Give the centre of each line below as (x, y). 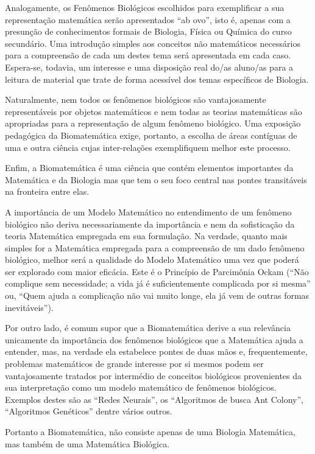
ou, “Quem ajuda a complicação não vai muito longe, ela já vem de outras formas (157, 295)
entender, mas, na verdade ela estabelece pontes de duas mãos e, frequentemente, (156, 351)
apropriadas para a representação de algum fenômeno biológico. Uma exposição (153, 123)
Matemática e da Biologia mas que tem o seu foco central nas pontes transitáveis (156, 179)
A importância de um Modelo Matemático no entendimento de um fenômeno (148, 211)
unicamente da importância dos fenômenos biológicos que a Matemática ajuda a (154, 339)
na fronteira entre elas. (47, 191)
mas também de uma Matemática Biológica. (87, 443)
